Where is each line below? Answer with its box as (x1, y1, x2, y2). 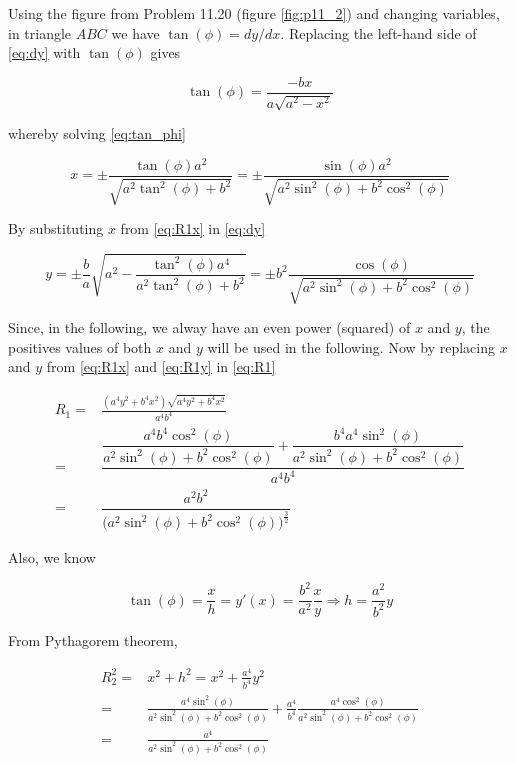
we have (111, 22, 160, 43)
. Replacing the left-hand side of (280, 22, 477, 43)
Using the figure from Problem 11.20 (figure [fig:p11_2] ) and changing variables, (8, 3, 500, 23)
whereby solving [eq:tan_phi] (8, 123, 186, 144)
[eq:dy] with (8, 42, 81, 63)
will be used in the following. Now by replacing (207, 336, 495, 357)
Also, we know (8, 547, 96, 568)
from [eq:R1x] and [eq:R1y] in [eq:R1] (46, 356, 276, 377)
